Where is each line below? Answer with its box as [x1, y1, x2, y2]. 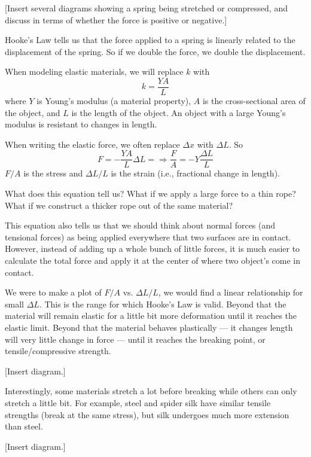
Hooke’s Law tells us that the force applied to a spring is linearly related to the [5, 33, 295, 46]
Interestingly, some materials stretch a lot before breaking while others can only [5, 385, 297, 397]
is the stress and [23, 167, 83, 179]
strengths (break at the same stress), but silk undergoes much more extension [5, 408, 289, 421]
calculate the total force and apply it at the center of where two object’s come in [5, 254, 301, 267]
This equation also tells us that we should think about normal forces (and [5, 219, 276, 231]
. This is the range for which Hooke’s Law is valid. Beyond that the [39, 297, 286, 310]
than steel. [5, 420, 43, 432]
